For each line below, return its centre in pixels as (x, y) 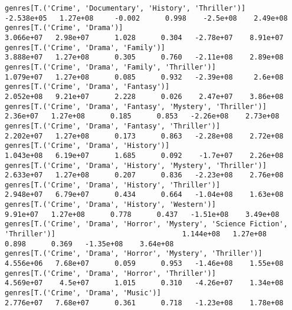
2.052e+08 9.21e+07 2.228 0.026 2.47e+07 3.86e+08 (144, 96)
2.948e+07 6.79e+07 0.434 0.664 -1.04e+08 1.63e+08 (144, 195)
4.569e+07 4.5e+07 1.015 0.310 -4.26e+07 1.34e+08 (144, 283)
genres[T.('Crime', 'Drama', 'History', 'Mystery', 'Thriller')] (136, 165)
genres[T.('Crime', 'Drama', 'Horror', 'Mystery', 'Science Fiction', (146, 224)
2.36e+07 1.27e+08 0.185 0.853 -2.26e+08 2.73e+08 (142, 116)
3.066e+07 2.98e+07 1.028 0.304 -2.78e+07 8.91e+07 (144, 37)
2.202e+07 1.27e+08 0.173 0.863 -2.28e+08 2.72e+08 (144, 136)
